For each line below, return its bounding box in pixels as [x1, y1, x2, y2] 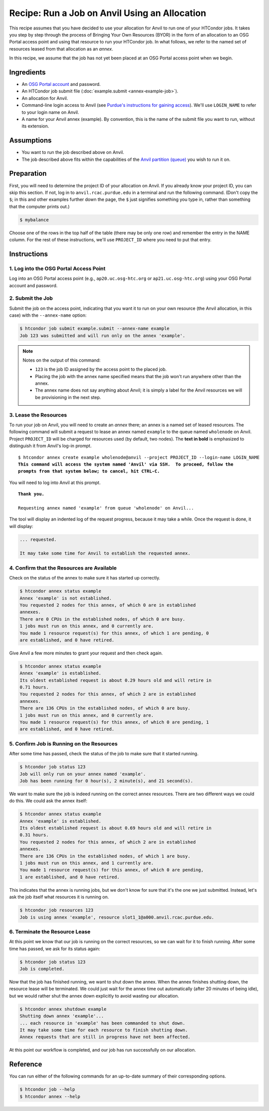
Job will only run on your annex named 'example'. [19, 771, 146, 777]
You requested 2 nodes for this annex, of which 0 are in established [19, 602, 196, 608]
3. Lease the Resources [9, 411, 67, 418]
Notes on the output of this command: [22, 357, 101, 363]
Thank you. [18, 491, 45, 497]
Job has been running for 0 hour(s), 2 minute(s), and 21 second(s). [19, 778, 193, 784]
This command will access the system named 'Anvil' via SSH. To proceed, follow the [18, 461, 234, 467]
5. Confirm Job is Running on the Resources [9, 740, 118, 747]
